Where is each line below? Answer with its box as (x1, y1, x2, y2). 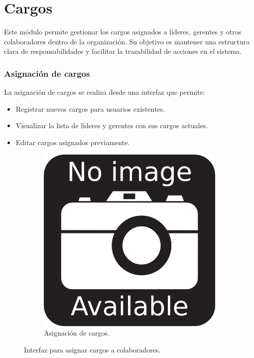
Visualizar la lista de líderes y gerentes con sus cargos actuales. (15, 120, 208, 131)
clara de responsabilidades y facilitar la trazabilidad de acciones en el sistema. (4, 46, 242, 56)
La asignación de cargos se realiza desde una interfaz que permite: (4, 87, 205, 97)
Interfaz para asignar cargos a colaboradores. (24, 344, 161, 355)
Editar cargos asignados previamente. (15, 137, 130, 147)
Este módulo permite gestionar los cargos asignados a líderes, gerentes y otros (4, 26, 242, 37)
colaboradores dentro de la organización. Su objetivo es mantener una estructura (4, 36, 250, 46)
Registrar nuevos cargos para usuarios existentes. (15, 103, 165, 114)
